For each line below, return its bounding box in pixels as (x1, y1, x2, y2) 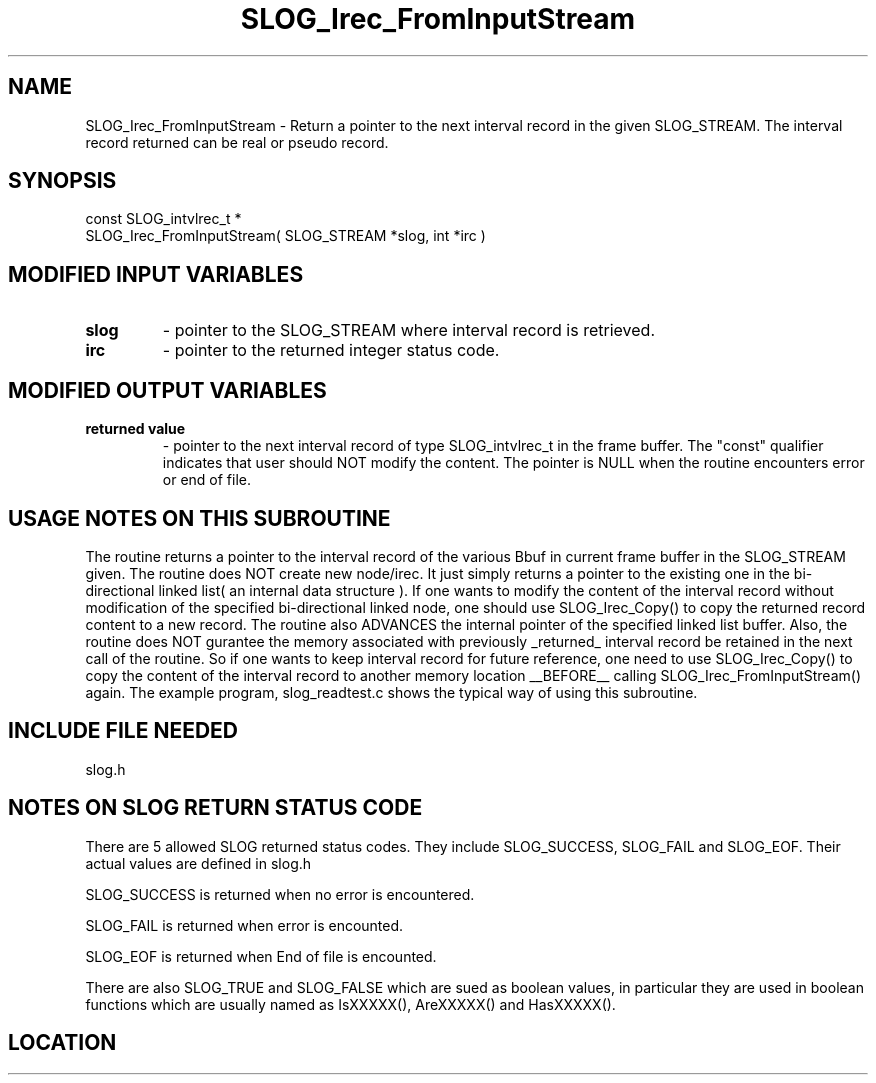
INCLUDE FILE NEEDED (8, 718, 239, 744)
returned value (85, 420, 186, 438)
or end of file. (162, 471, 252, 489)
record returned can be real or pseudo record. (85, 133, 389, 151)
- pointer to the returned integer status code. (162, 340, 500, 361)
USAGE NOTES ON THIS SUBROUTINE (8, 505, 391, 531)
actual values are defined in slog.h (85, 854, 312, 872)
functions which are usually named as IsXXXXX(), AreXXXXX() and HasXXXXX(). (85, 995, 616, 1013)
